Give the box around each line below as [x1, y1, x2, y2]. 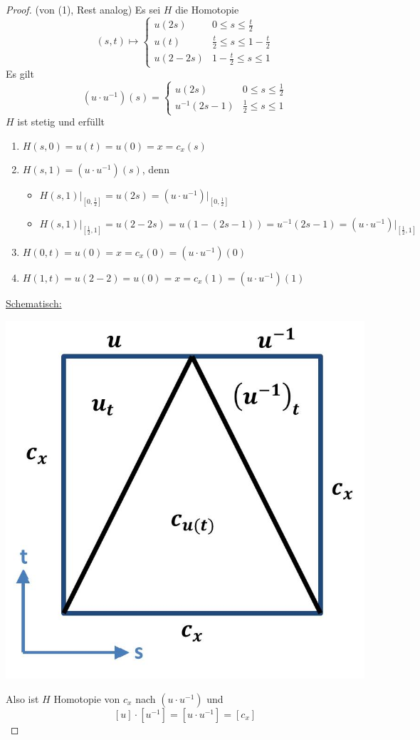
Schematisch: [6, 295, 62, 310]
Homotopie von [53, 691, 120, 706]
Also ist [6, 691, 39, 706]
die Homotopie [175, 2, 239, 16]
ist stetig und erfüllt [17, 114, 105, 129]
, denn [142, 162, 169, 177]
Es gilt [6, 66, 34, 81]
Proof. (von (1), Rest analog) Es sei [6, 2, 161, 16]
